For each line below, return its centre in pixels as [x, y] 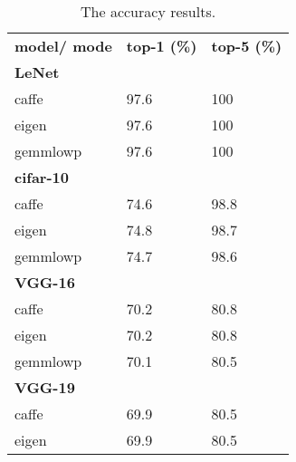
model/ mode [63, 46]
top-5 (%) [247, 46]
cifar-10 [42, 177]
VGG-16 [45, 282]
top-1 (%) [162, 46]
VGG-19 [45, 387]
